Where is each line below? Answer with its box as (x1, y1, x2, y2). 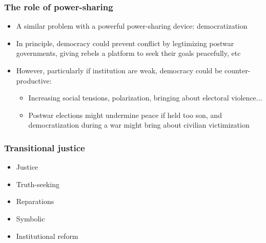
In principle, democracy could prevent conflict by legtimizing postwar (16, 37, 234, 48)
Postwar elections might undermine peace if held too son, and (28, 109, 222, 120)
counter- (224, 65, 251, 75)
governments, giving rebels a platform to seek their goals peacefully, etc (16, 48, 241, 58)
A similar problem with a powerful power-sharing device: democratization (16, 21, 248, 31)
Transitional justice (4, 141, 85, 154)
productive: (16, 75, 52, 86)
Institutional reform (16, 230, 78, 241)
